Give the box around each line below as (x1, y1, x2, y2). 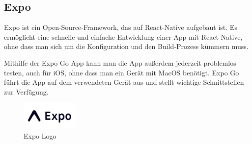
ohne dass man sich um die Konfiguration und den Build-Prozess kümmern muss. (4, 41, 249, 51)
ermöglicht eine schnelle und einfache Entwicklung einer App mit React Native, (4, 31, 243, 42)
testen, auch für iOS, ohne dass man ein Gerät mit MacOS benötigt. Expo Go (4, 67, 239, 77)
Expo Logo (24, 130, 56, 141)
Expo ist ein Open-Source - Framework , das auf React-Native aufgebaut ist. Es (4, 22, 237, 32)
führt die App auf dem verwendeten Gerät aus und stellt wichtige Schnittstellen (4, 77, 244, 87)
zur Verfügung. (4, 86, 49, 96)
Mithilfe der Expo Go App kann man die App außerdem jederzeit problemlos (4, 57, 236, 68)
